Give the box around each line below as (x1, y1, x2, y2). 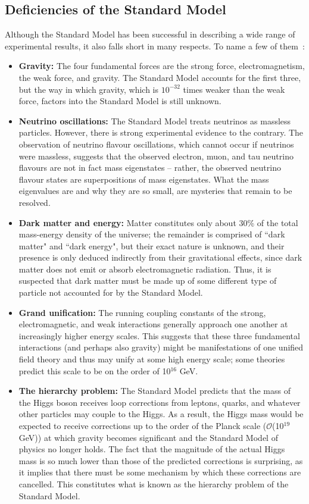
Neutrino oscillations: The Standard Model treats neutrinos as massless (18, 114, 291, 127)
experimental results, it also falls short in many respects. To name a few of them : (5, 39, 305, 52)
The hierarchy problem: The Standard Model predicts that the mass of (18, 384, 291, 397)
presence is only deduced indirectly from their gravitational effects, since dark (18, 251, 302, 264)
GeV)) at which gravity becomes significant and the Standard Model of (18, 431, 278, 443)
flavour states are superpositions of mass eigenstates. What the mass (18, 173, 269, 185)
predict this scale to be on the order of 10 (18, 364, 171, 377)
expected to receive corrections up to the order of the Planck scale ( (18, 420, 267, 432)
